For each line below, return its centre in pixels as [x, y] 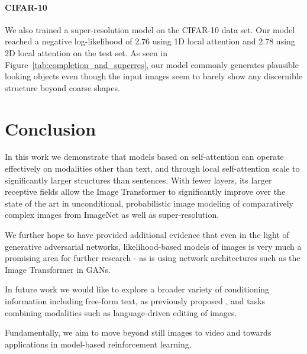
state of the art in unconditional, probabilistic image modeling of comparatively [149, 203]
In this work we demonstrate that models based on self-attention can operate [144, 157]
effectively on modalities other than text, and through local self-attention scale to [152, 168]
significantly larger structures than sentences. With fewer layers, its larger [138, 180]
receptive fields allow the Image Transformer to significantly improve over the [145, 192]
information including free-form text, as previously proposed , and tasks [135, 301]
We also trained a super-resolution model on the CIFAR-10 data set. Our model [150, 29]
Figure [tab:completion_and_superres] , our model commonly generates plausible [152, 64]
